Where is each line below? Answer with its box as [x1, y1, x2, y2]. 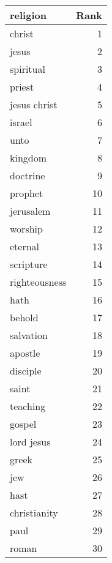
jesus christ [10, 97, 58, 111]
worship [10, 222, 43, 236]
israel [10, 115, 32, 129]
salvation [10, 328, 48, 342]
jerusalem [10, 204, 51, 218]
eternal [10, 239, 40, 253]
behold [10, 310, 39, 324]
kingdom [10, 151, 47, 165]
